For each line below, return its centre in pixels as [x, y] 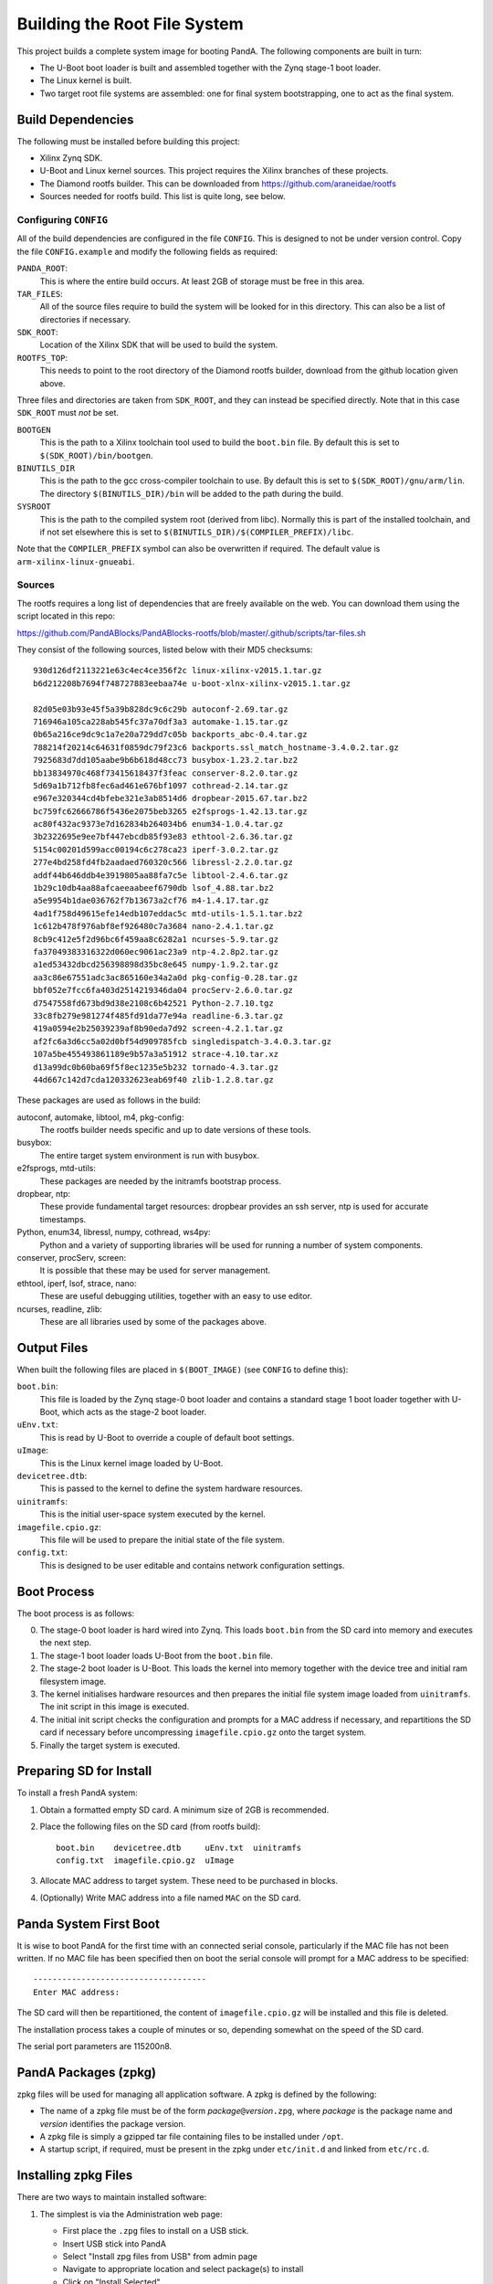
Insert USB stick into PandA [114, 2244]
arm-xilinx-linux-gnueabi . [76, 561]
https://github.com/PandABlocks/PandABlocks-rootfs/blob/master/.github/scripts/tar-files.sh [192, 633]
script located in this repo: [66, 616]
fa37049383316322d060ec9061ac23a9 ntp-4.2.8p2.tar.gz [156, 952]
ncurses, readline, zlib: [59, 1309]
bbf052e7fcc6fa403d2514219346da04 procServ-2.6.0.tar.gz [163, 990]
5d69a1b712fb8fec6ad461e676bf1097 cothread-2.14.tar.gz [161, 785]
